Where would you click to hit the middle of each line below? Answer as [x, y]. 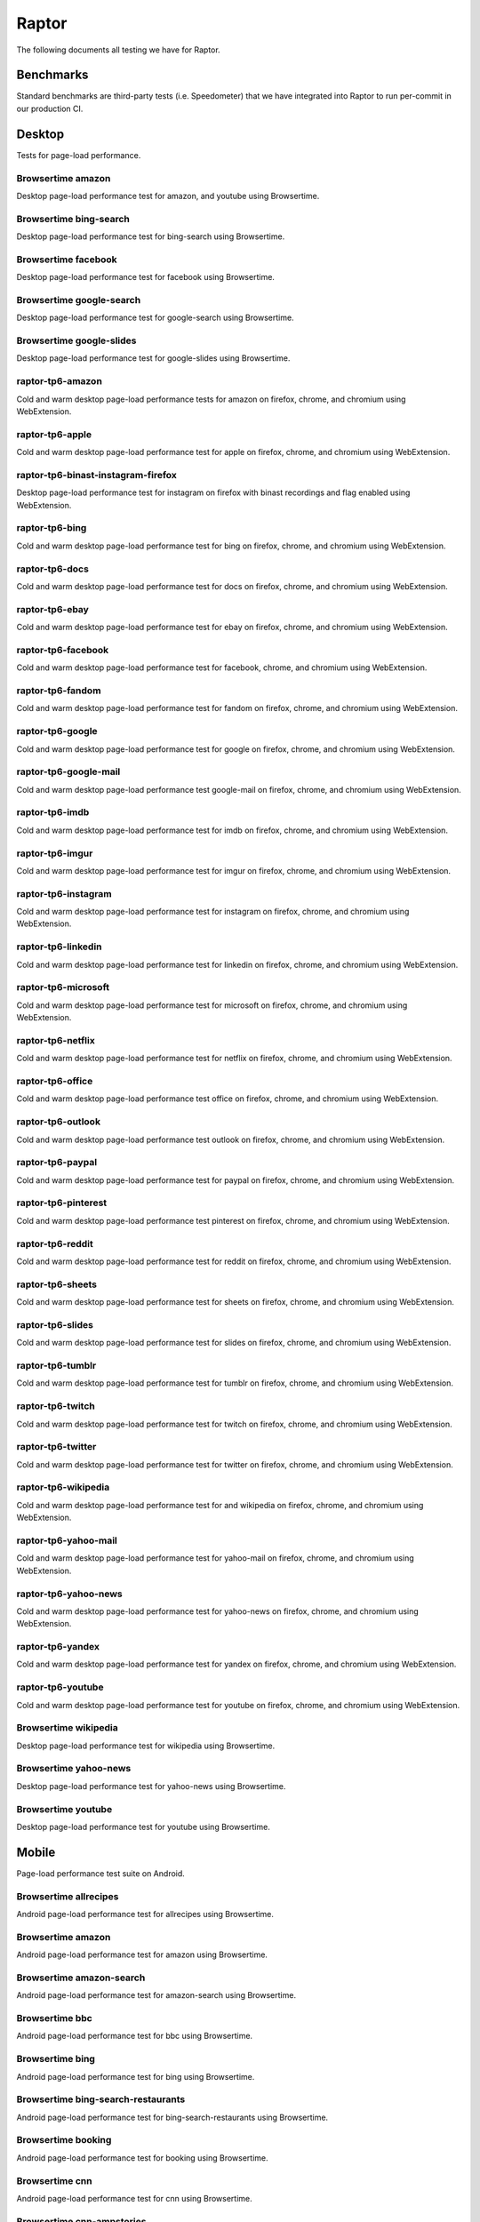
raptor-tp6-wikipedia [63, 1487]
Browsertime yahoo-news [74, 1769]
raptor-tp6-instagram [64, 893]
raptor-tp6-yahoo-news [70, 1594]
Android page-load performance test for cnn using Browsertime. [134, 2198]
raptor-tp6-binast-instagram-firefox [97, 475]
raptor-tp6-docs [52, 569]
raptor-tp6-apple [54, 434]
